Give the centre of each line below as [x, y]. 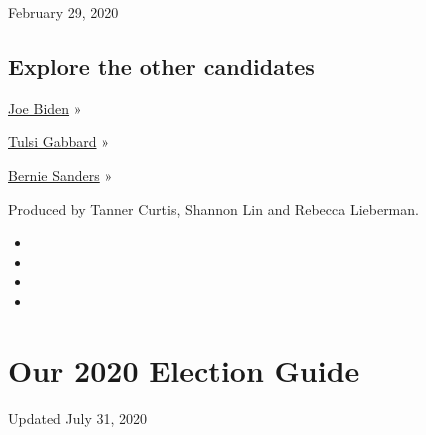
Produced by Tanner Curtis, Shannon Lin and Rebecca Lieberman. [213, 208]
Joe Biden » [45, 107]
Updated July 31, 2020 [78, 417]
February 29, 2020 [63, 12]
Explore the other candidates [161, 65]
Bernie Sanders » [60, 174]
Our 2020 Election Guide [184, 369]
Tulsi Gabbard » [58, 141]
